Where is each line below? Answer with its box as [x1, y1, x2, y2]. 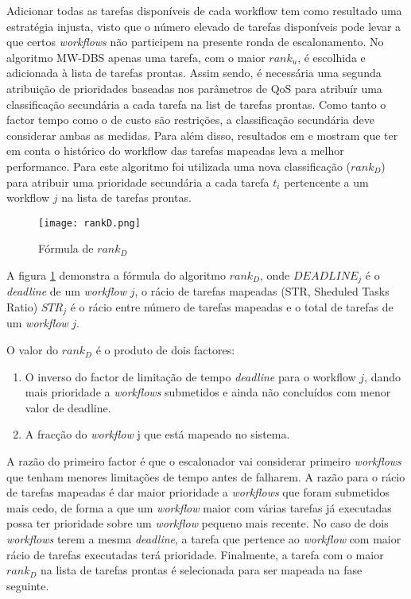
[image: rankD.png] [38, 217, 141, 229]
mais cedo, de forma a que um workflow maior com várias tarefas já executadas [6, 499, 392, 516]
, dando [364, 368, 401, 385]
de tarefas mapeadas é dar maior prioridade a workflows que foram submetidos [6, 484, 390, 500]
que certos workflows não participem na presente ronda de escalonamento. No [6, 33, 384, 50]
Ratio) [6, 299, 38, 315]
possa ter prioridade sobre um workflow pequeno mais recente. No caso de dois [6, 515, 389, 531]
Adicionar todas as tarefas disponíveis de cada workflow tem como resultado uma [6, 2, 402, 18]
